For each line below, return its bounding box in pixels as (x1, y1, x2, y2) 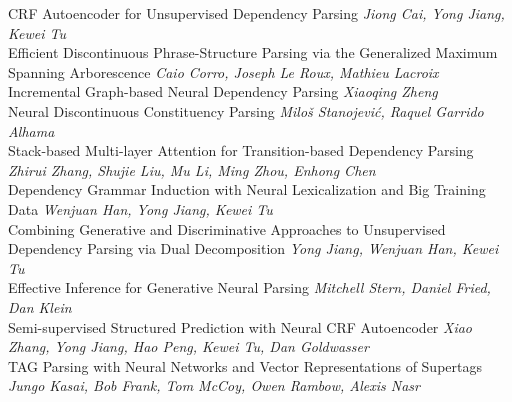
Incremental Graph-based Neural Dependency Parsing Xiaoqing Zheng (8, 81, 438, 102)
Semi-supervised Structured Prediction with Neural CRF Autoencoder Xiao (8, 316, 473, 337)
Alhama (8, 120, 55, 141)
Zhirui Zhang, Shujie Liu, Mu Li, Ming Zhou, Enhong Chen (8, 159, 376, 180)
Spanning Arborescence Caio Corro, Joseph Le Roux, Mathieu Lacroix (8, 61, 439, 82)
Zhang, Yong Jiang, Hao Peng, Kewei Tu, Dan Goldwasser (8, 336, 369, 357)
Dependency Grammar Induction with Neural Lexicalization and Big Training (8, 179, 486, 200)
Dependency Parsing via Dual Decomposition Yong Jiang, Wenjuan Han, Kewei (8, 238, 499, 259)
